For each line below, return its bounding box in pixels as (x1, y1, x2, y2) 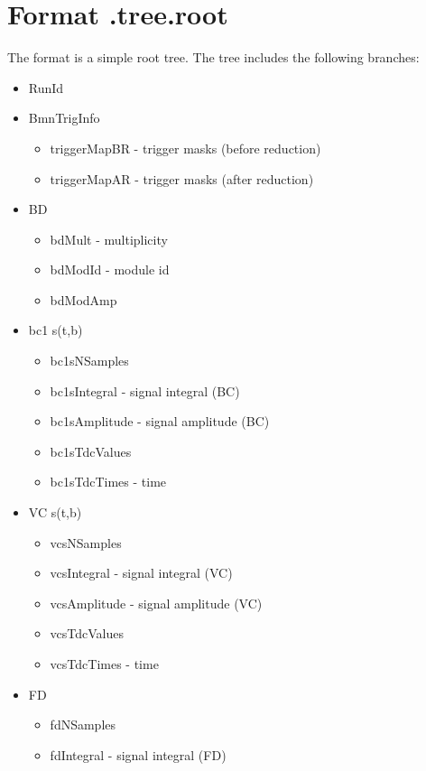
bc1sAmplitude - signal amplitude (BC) (50, 412, 270, 431)
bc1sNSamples (50, 351, 129, 370)
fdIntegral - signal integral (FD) (50, 745, 227, 764)
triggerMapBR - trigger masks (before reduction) (50, 138, 321, 157)
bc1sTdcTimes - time (50, 472, 167, 491)
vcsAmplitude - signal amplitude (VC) (50, 593, 263, 612)
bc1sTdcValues (50, 441, 132, 460)
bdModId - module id (50, 260, 170, 279)
